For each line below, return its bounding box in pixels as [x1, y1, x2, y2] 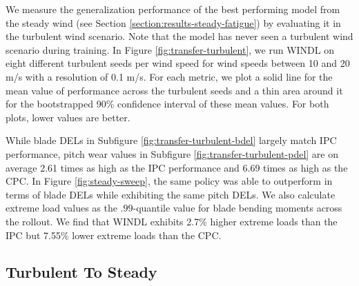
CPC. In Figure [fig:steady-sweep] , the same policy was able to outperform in [6, 174, 333, 188]
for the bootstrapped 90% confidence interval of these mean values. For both [6, 96, 329, 111]
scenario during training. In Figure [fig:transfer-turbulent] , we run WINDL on [6, 42, 334, 57]
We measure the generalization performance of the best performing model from [6, 2, 340, 16]
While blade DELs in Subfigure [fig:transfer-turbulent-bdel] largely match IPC [6, 133, 337, 147]
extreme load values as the [6, 201, 117, 215]
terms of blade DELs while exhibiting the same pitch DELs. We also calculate [6, 187, 336, 201]
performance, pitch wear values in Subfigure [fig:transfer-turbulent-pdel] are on [6, 146, 338, 161]
